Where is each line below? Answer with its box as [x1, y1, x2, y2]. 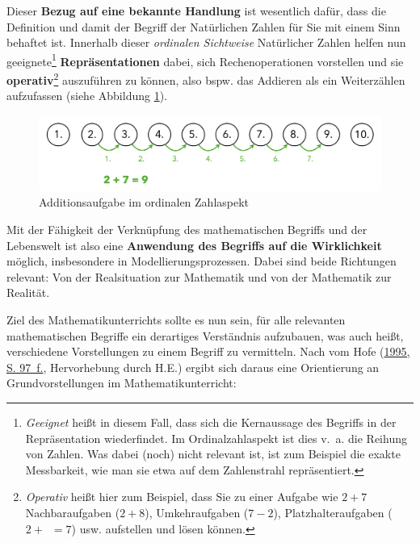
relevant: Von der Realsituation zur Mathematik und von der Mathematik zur [6, 268, 392, 285]
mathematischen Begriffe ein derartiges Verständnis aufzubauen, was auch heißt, [6, 327, 404, 344]
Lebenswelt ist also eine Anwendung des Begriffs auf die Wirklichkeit [6, 236, 382, 253]
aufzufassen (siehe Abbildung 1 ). [6, 87, 167, 104]
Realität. [6, 284, 50, 301]
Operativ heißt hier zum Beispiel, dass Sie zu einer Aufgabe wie [25, 488, 338, 505]
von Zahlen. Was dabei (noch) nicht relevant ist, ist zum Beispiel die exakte [25, 445, 401, 462]
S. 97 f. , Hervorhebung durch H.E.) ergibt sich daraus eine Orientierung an [6, 358, 380, 375]
